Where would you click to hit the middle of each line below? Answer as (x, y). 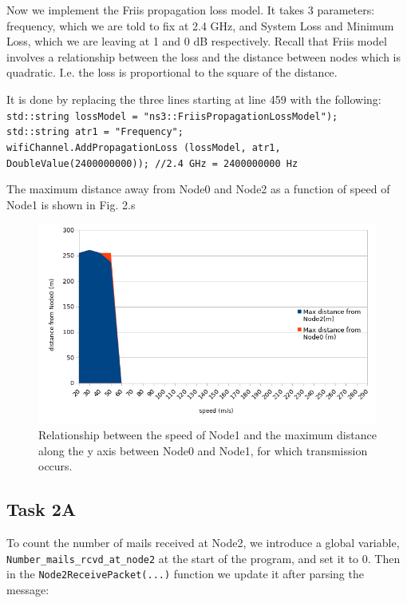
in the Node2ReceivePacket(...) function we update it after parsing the (185, 574)
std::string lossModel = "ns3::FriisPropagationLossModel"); (172, 116)
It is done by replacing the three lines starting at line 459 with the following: (194, 99)
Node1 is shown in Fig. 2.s (71, 204)
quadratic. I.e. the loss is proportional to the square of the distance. (172, 72)
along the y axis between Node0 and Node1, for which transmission (203, 450)
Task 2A (41, 509)
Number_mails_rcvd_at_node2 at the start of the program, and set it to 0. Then (203, 558)
